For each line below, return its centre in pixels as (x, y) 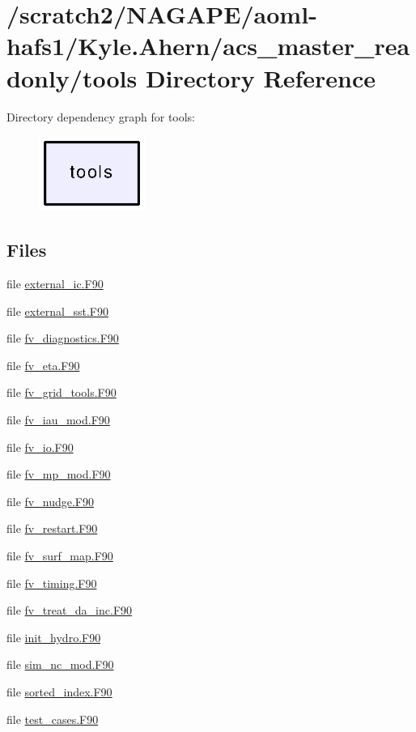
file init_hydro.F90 (54, 637)
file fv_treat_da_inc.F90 (70, 610)
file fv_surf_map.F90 (60, 556)
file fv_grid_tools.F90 (62, 392)
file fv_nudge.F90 (50, 501)
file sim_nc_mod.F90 (60, 664)
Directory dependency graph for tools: (101, 116)
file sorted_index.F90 (59, 692)
